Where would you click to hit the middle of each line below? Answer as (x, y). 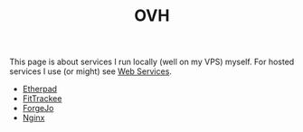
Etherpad (39, 89)
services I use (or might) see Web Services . (90, 71)
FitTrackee (42, 99)
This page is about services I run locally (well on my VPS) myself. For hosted (152, 62)
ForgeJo (38, 108)
